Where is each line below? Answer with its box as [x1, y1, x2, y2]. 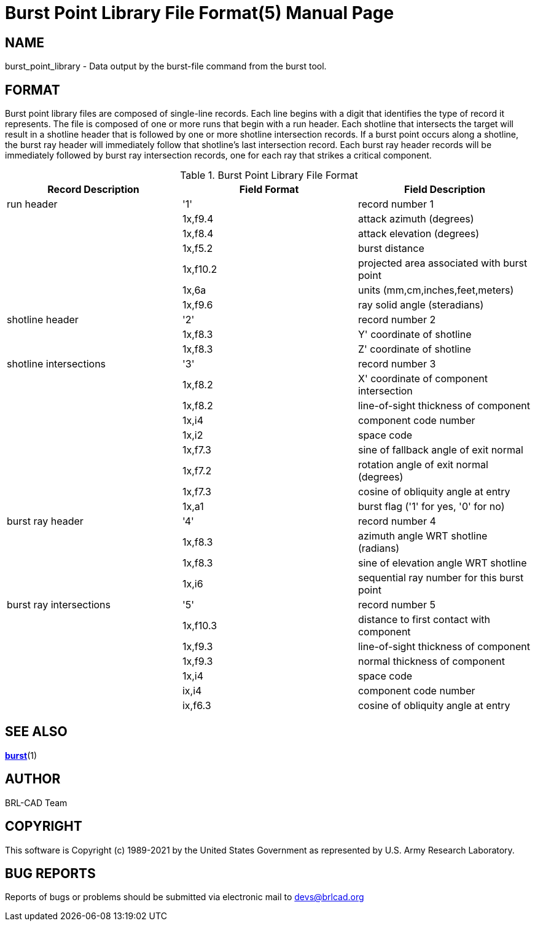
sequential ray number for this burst [357, 571, 524, 584]
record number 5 [357, 598, 435, 611]
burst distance [357, 242, 424, 255]
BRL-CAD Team [5, 797, 68, 808]
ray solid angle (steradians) [357, 299, 484, 312]
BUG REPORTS [5, 865, 96, 881]
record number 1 [357, 198, 434, 211]
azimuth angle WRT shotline [357, 530, 488, 543]
